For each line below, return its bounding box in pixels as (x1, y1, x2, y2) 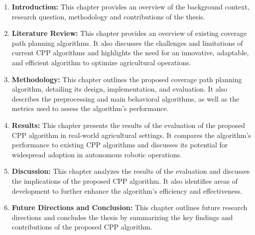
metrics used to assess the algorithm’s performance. (11, 103, 169, 114)
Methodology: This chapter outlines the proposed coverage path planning (11, 74, 242, 84)
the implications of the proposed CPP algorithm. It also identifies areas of (11, 175, 238, 186)
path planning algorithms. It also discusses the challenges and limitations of (11, 37, 243, 48)
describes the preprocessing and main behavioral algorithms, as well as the (11, 93, 240, 104)
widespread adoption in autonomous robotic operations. (11, 149, 182, 159)
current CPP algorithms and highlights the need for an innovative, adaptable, (11, 47, 249, 58)
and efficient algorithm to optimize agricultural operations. (11, 57, 191, 67)
